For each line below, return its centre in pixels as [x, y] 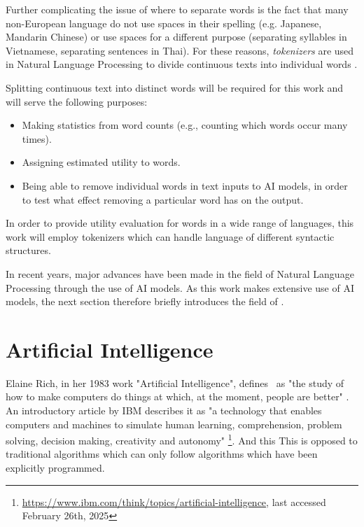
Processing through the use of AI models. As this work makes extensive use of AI [180, 287]
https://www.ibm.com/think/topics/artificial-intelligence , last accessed [174, 501]
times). [37, 138]
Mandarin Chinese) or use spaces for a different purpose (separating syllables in [176, 37]
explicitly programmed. [55, 468]
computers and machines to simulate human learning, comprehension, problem [174, 424]
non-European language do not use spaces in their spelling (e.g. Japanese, [164, 23]
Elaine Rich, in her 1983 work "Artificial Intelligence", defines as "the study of [175, 382]
